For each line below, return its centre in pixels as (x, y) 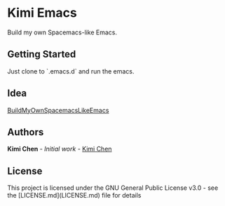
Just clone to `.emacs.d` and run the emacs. (71, 71)
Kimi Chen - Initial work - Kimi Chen (60, 149)
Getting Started (42, 54)
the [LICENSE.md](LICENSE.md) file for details (74, 195)
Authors (26, 132)
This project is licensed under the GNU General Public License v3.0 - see (113, 188)
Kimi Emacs (42, 13)
